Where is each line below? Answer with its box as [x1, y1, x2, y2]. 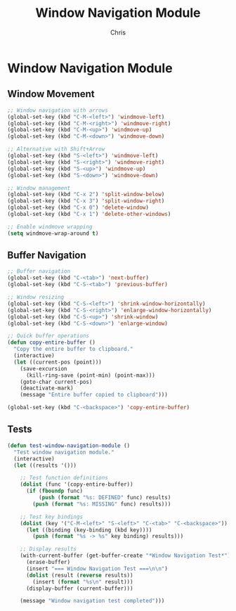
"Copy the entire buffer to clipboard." [13, 346, 133, 353]
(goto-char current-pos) [20, 378, 93, 385]
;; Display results [20, 546, 77, 553]
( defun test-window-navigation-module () [7, 442, 131, 449]
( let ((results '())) [13, 462, 77, 469]
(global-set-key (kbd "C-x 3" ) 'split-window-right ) [7, 198, 165, 205]
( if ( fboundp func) [25, 487, 83, 495]
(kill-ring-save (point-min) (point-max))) [25, 371, 156, 379]
